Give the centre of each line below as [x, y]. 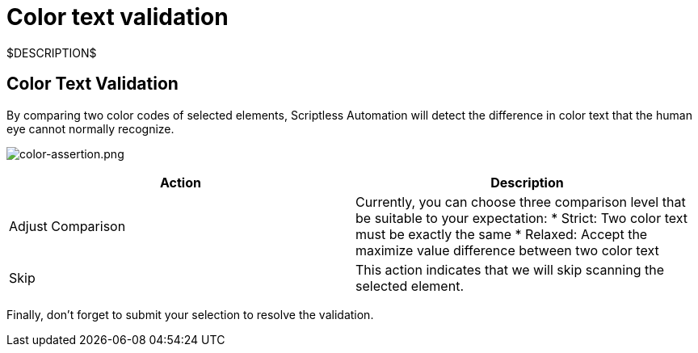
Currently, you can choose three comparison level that [521, 202]
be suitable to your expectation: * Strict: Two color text [521, 218]
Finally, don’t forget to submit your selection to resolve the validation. [190, 314]
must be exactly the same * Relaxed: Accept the [502, 234]
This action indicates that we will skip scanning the [510, 269]
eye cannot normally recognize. [90, 128]
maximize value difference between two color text [507, 250]
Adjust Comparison [67, 226]
